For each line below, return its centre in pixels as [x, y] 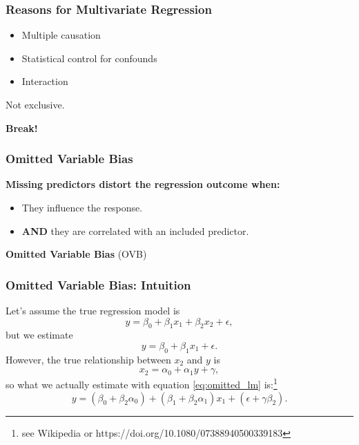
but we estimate [39, 335]
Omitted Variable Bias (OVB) [76, 254]
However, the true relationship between [88, 359]
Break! [22, 127]
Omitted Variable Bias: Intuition [98, 284]
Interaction [45, 81]
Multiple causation [61, 35]
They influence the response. [82, 207]
